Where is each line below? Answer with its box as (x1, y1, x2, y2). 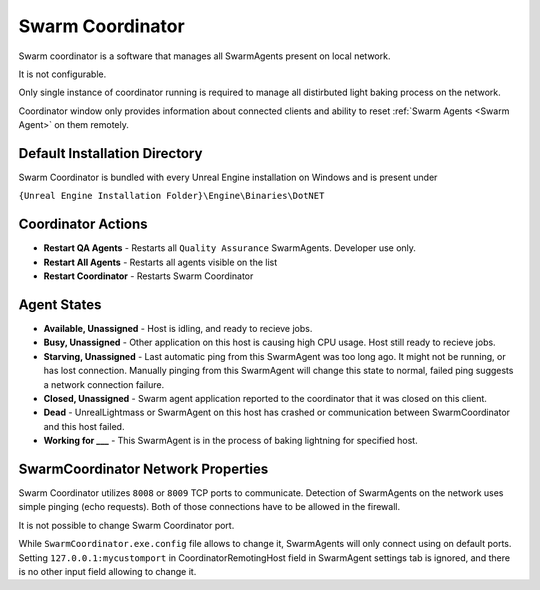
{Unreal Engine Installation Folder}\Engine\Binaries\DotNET (18, 190, 325, 202)
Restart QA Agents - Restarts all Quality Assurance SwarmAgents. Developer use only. (43, 242, 417, 254)
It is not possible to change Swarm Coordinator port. (18, 519, 235, 531)
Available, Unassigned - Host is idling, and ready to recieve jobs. (43, 323, 313, 334)
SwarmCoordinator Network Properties (18, 460, 269, 477)
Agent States (18, 296, 102, 313)
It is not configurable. (18, 68, 107, 80)
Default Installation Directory (18, 145, 203, 162)
